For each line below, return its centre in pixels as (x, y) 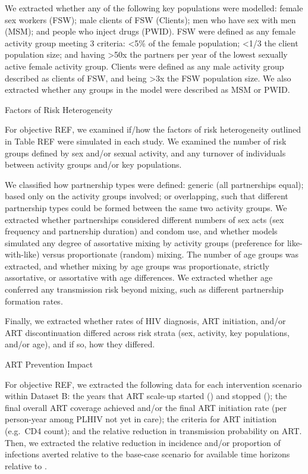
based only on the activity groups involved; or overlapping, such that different (147, 196)
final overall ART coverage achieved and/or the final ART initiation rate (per (146, 407)
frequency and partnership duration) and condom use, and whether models (141, 231)
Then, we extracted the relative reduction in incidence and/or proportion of (143, 442)
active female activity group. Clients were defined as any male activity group (144, 66)
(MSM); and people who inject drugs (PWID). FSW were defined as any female (150, 31)
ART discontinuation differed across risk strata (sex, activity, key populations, (147, 332)
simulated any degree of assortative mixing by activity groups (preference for (145, 242)
